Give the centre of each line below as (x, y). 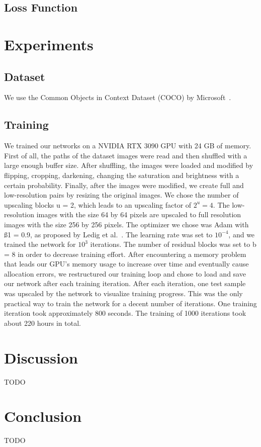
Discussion (41, 357)
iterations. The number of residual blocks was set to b (173, 244)
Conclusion (43, 416)
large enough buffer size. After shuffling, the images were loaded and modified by (129, 165)
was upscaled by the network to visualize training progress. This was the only (123, 293)
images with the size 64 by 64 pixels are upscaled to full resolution (139, 214)
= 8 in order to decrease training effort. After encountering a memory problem (125, 254)
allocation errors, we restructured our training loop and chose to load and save (125, 273)
